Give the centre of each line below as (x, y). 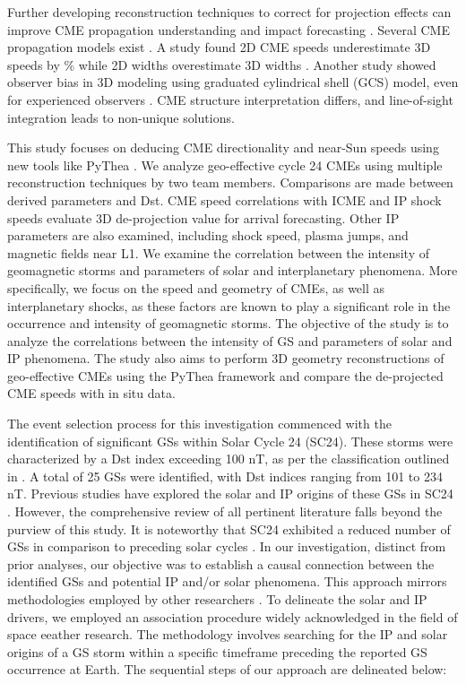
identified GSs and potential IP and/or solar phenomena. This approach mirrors (227, 581)
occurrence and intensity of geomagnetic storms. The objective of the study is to (228, 323)
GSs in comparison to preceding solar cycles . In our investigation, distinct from (227, 546)
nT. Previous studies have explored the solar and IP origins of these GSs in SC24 (230, 494)
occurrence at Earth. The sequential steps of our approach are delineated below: (227, 669)
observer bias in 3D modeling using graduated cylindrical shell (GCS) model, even (233, 82)
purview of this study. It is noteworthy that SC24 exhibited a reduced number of (229, 528)
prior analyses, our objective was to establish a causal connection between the (221, 563)
